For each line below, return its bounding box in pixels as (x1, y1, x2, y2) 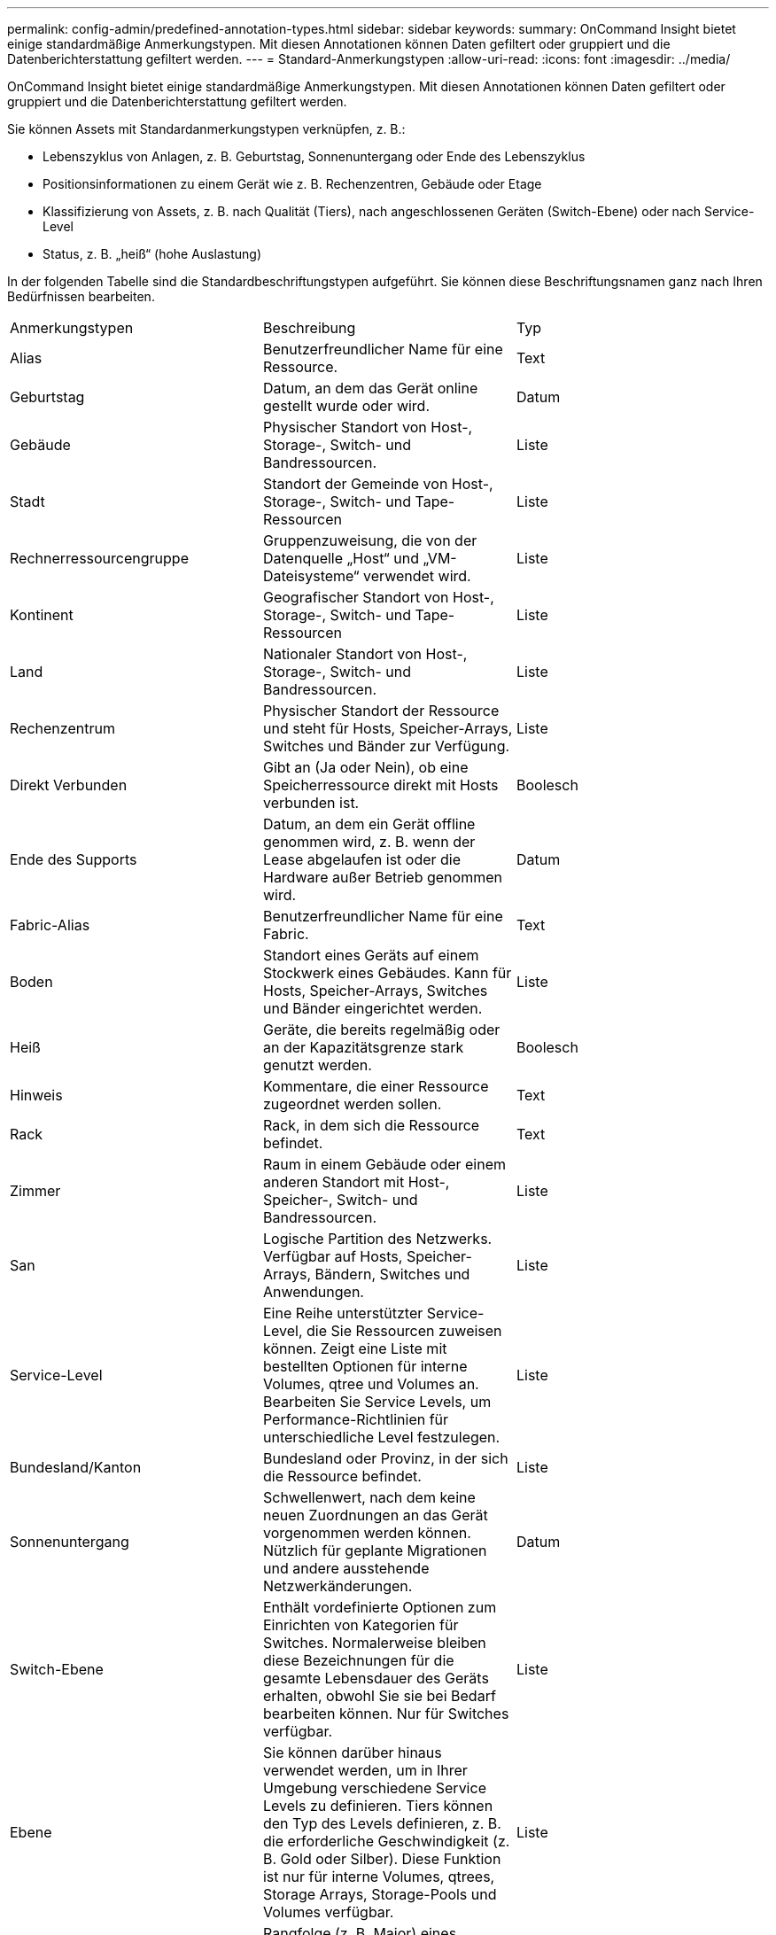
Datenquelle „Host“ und (262, 549, 420, 567)
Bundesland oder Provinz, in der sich (262, 1449, 508, 1467)
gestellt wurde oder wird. (262, 397, 431, 415)
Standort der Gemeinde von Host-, (262, 475, 493, 493)
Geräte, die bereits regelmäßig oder (262, 1021, 501, 1038)
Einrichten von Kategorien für (262, 1616, 459, 1634)
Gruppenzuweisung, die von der (262, 532, 477, 549)
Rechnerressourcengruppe (10, 549, 189, 567)
